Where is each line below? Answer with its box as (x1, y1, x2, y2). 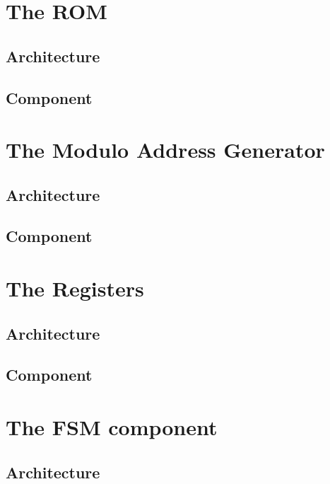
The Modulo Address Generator (6, 135, 325, 164)
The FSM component (6, 413, 218, 441)
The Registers (6, 274, 144, 303)
